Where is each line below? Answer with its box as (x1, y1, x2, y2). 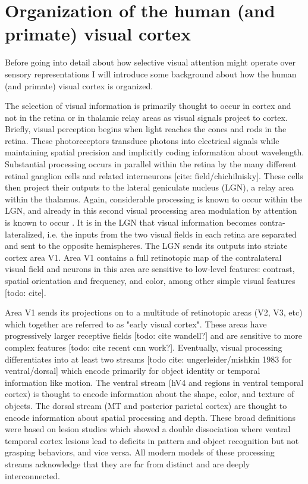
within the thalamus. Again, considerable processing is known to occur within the (5, 192, 302, 205)
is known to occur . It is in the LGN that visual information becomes (5, 216, 257, 229)
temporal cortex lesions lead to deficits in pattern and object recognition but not (5, 434, 299, 446)
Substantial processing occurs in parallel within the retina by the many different (5, 158, 297, 170)
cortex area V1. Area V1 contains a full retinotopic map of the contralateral (5, 251, 282, 263)
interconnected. (5, 469, 60, 482)
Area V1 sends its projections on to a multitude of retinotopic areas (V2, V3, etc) (5, 306, 303, 318)
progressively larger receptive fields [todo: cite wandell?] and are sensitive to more (5, 329, 302, 342)
